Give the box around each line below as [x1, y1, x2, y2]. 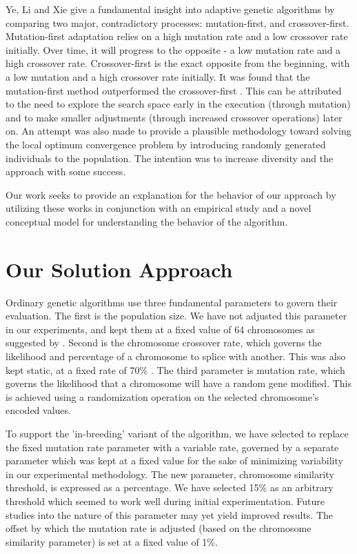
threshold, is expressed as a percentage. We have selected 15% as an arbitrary [6, 480, 334, 495]
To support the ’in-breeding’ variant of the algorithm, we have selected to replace [6, 426, 349, 440]
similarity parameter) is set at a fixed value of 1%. [6, 534, 218, 548]
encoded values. [6, 403, 71, 417]
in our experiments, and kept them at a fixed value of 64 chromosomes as [6, 321, 315, 336]
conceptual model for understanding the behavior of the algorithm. [6, 214, 288, 228]
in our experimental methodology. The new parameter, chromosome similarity [6, 466, 334, 481]
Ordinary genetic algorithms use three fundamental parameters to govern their [6, 295, 338, 309]
